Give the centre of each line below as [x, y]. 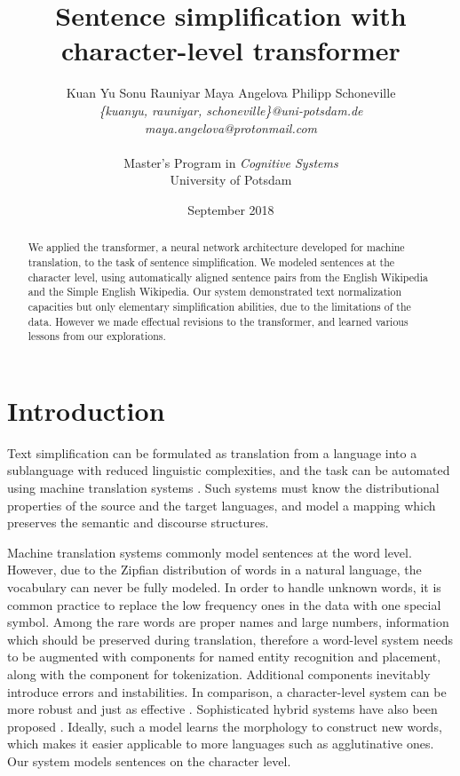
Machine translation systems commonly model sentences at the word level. [210, 552]
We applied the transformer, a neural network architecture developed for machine [216, 247]
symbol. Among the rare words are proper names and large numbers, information [228, 622]
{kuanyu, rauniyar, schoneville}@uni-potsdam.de [231, 110]
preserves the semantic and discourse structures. [138, 523]
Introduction [86, 410]
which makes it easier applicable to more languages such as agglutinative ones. [221, 744]
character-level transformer [231, 50]
